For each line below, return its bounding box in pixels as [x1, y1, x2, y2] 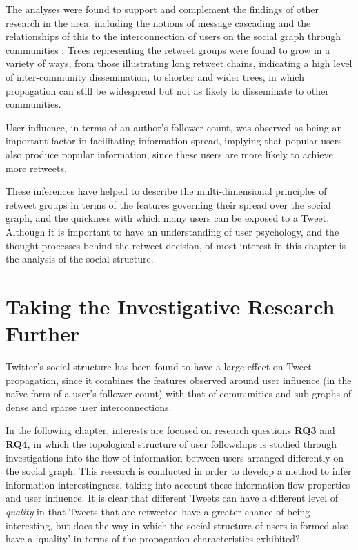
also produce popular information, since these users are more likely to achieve [6, 146, 333, 161]
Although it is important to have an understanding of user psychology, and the [6, 224, 339, 238]
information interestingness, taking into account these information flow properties [6, 477, 350, 491]
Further [6, 319, 80, 348]
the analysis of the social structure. [6, 252, 154, 266]
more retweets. [6, 160, 67, 175]
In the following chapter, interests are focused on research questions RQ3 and [6, 423, 335, 437]
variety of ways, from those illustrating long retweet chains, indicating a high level [6, 56, 352, 70]
